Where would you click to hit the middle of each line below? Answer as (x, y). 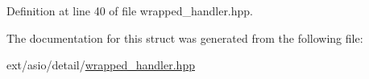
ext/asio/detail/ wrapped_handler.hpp (101, 65)
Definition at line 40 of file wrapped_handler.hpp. (130, 10)
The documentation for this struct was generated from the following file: (185, 37)
